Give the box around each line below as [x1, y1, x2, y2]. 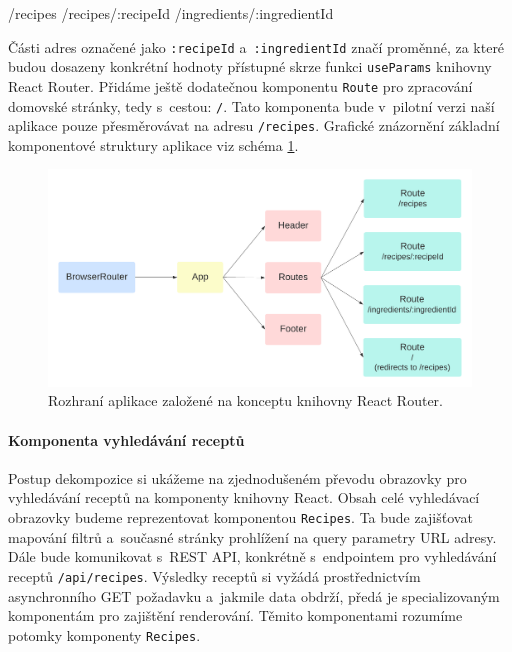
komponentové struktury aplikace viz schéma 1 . [8, 134, 299, 155]
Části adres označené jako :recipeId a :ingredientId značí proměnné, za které [8, 36, 505, 57]
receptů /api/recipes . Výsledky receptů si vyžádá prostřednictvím [8, 565, 421, 586]
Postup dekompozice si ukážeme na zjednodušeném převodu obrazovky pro [8, 467, 467, 488]
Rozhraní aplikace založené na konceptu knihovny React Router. [48, 390, 443, 411]
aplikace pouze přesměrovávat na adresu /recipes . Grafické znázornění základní [8, 115, 500, 136]
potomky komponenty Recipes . [8, 624, 201, 645]
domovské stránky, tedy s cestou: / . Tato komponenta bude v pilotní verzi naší [8, 95, 495, 116]
